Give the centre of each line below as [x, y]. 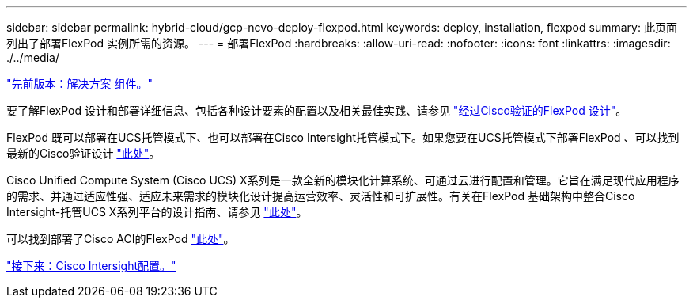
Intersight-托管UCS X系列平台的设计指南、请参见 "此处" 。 [157, 212]
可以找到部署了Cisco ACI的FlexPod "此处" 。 [121, 239]
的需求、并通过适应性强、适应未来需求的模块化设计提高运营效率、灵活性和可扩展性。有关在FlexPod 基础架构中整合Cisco [321, 196]
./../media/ [33, 57]
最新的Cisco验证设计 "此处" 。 [83, 153]
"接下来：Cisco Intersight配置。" [91, 266]
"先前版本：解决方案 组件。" [80, 84]
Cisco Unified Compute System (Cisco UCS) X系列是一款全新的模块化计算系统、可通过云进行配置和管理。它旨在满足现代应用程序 [343, 180]
